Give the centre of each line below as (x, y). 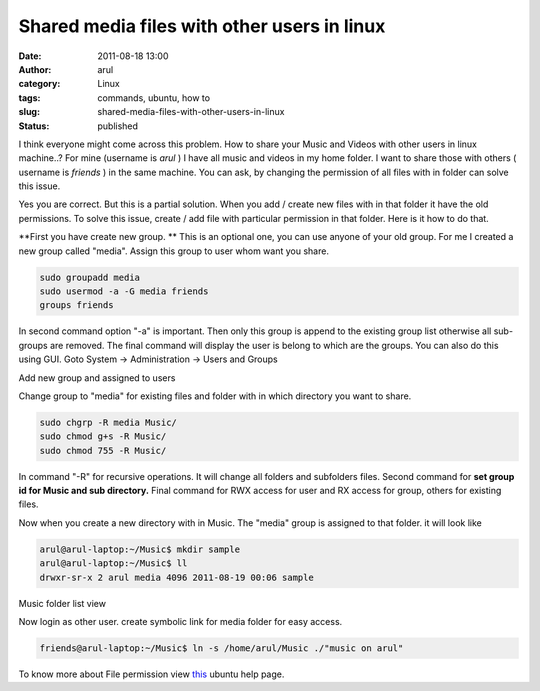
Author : (35, 69)
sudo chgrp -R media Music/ (108, 422)
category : (39, 84)
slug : (29, 112)
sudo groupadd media (89, 277)
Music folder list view (62, 603)
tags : (29, 97)
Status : (34, 126)
